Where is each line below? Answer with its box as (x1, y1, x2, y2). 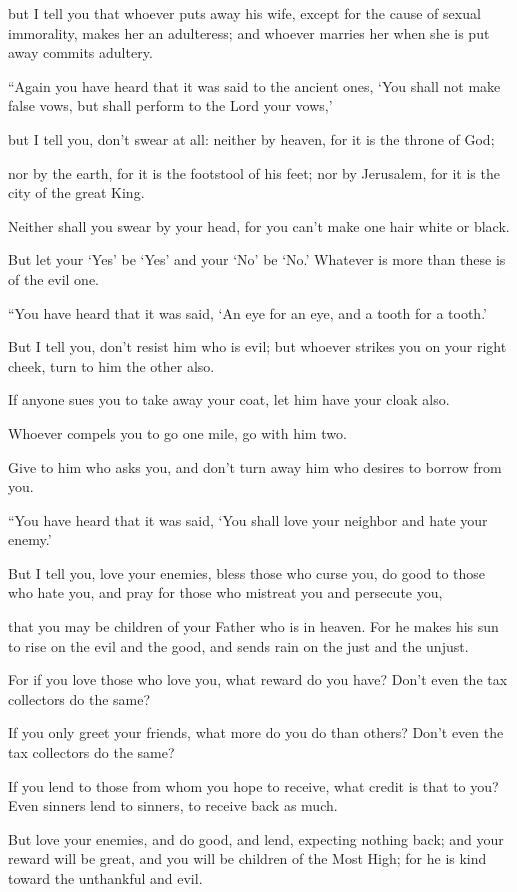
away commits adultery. (8, 42, 153, 63)
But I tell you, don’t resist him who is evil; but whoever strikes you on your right (8, 336, 507, 357)
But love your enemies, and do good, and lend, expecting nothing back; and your (8, 828, 504, 849)
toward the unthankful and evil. (8, 868, 203, 888)
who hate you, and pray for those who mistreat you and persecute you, (8, 582, 443, 603)
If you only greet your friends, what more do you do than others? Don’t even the (8, 722, 504, 743)
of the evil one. (8, 268, 99, 289)
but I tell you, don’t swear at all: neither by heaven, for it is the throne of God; (8, 128, 495, 149)
